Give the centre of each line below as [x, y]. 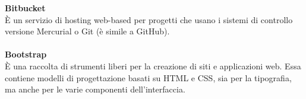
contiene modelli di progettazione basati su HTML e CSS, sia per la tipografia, [148, 77]
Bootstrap [26, 54]
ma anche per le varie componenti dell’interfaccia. [95, 89]
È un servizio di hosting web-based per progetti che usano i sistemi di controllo [149, 19]
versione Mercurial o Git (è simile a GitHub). [87, 31]
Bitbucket [25, 8]
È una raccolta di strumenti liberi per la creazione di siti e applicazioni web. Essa [153, 66]
